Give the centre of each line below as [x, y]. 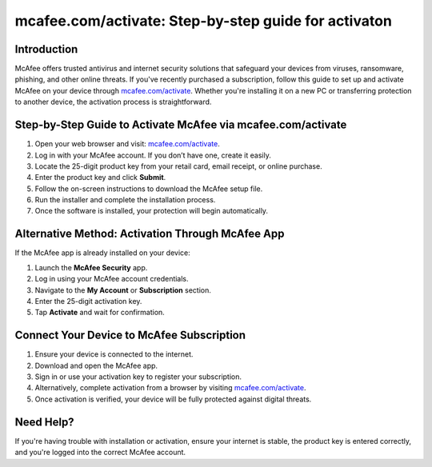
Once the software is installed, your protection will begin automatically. [151, 211]
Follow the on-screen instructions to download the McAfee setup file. [149, 189]
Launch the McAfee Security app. [91, 267]
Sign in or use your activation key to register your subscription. [138, 377]
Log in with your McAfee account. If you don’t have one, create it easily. [153, 155]
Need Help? [45, 422]
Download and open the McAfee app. [96, 365]
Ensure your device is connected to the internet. [114, 354]
